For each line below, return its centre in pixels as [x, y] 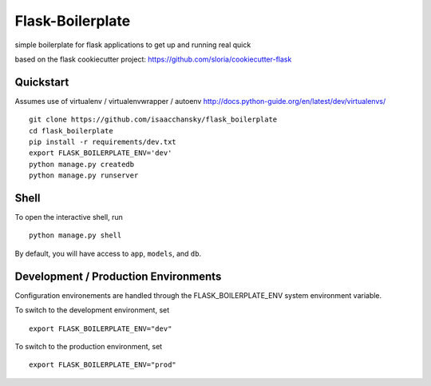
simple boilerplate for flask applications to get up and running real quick [133, 45]
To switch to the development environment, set [92, 310]
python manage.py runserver [84, 175]
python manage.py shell [75, 235]
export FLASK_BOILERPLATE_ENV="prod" [103, 365]
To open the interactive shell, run [69, 217]
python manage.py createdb [82, 164]
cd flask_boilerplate [71, 131]
